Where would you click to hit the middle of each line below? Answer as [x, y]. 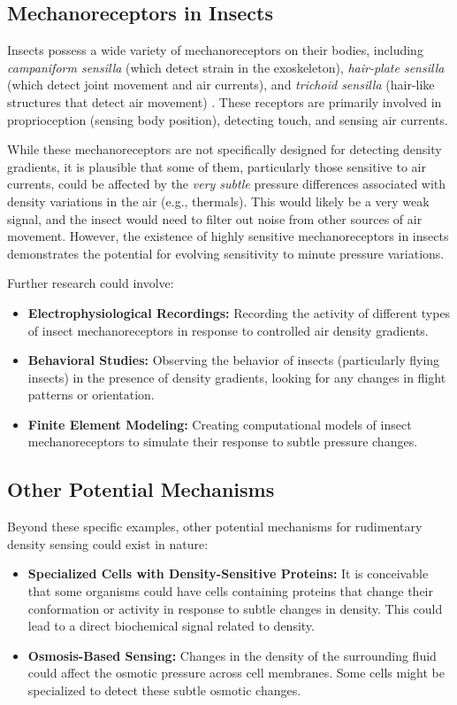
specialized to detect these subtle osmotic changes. [164, 690]
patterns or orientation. [91, 395]
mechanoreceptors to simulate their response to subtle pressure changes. [223, 442]
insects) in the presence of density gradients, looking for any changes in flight [237, 377]
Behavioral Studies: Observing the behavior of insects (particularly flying [234, 360]
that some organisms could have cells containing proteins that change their [231, 591]
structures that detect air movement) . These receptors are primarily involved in [225, 101]
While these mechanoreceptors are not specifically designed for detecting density [225, 149]
